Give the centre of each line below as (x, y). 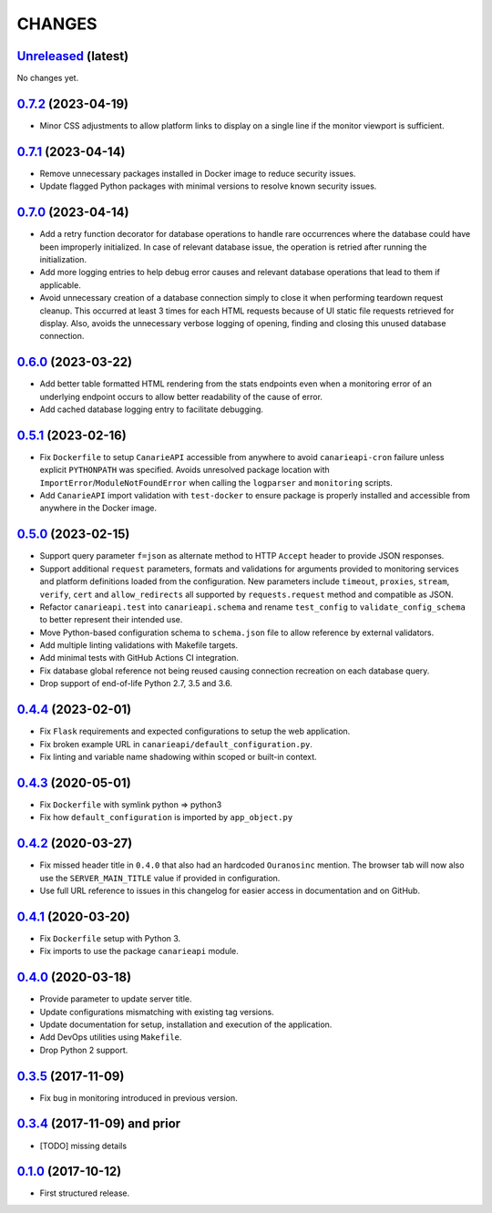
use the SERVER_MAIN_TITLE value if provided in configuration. (160, 878)
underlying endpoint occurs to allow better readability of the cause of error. (181, 396)
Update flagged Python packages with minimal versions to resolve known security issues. (208, 186)
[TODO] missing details (83, 1146)
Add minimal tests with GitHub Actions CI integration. (139, 658)
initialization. (63, 259)
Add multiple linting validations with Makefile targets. (139, 645)
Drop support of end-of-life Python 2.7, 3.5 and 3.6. (136, 684)
